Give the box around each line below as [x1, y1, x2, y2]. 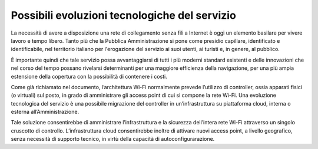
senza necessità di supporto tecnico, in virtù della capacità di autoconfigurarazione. [11, 136, 215, 143]
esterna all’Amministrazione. [11, 109, 79, 116]
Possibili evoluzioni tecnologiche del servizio [11, 9, 237, 22]
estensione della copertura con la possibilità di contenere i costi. [11, 73, 167, 80]
